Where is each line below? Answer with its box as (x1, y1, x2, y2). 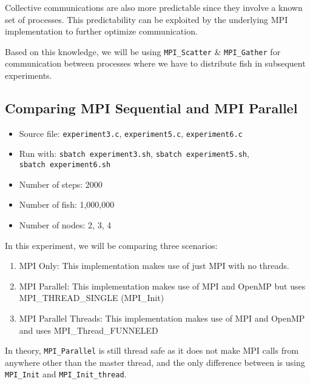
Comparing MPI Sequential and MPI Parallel (5, 99, 298, 118)
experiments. (5, 69, 52, 82)
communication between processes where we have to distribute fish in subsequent (5, 57, 306, 70)
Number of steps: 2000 (19, 177, 103, 190)
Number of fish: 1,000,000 (19, 198, 115, 211)
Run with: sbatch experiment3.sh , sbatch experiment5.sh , (19, 147, 249, 160)
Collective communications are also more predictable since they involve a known (5, 1, 303, 13)
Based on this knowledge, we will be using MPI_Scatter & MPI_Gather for (5, 45, 281, 58)
